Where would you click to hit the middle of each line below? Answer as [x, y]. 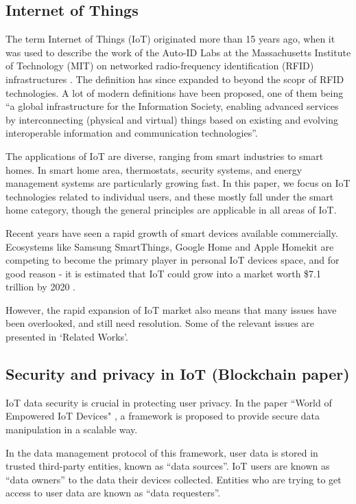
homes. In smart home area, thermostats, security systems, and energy [154, 169]
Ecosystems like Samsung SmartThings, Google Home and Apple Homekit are [170, 246]
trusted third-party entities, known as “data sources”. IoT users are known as [168, 466]
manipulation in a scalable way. [72, 429]
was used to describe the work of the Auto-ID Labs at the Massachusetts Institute [178, 52]
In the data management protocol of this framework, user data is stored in [162, 452]
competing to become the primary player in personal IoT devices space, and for [173, 260]
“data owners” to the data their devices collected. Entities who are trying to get [174, 479]
